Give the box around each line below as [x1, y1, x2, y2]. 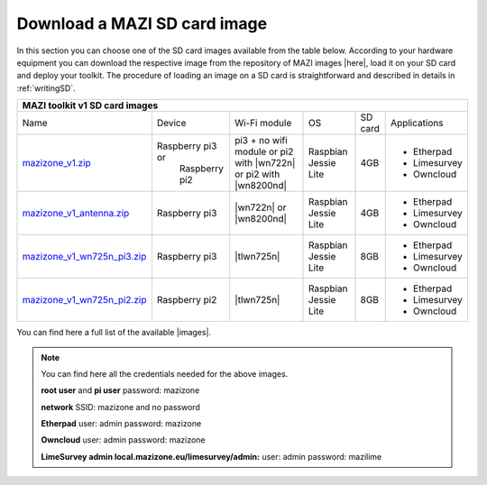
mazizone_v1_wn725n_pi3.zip [22, 251, 147, 263]
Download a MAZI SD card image [16, 14, 268, 33]
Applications [391, 117, 444, 130]
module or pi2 [234, 145, 294, 158]
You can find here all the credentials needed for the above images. [41, 368, 289, 379]
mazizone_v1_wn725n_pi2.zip [22, 294, 147, 307]
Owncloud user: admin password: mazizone [41, 435, 206, 445]
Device [156, 117, 187, 130]
